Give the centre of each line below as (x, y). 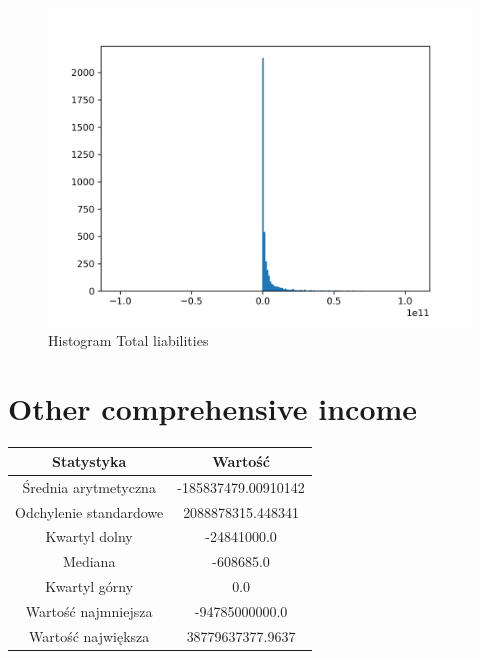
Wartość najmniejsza (89, 610)
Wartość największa (89, 635)
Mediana (89, 561)
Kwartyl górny (89, 586)
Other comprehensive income (213, 408)
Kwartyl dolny (89, 536)
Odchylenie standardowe (89, 511)
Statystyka (89, 460)
